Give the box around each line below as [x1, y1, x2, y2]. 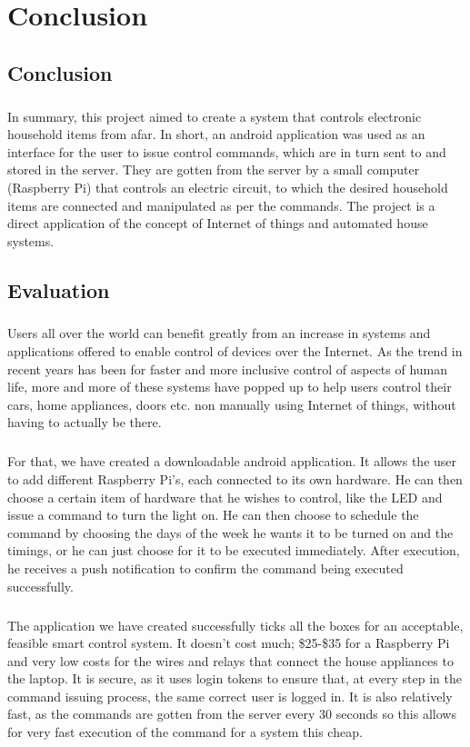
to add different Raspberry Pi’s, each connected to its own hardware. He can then [7, 469, 463, 488]
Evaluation [7, 275, 110, 304]
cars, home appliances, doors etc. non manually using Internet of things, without [7, 394, 456, 413]
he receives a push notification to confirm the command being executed [7, 558, 404, 577]
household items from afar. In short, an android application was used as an [7, 124, 425, 144]
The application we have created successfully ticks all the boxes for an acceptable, [7, 615, 464, 634]
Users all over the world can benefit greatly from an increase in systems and [7, 324, 431, 343]
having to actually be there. [7, 413, 162, 432]
